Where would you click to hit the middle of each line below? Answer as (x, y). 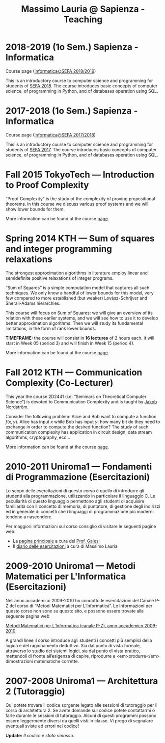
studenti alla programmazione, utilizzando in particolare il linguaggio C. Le (81, 496)
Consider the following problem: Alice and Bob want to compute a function (81, 416)
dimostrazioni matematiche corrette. (42, 661)
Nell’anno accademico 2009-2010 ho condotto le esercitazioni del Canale (80, 600)
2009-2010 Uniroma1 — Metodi (70, 566)
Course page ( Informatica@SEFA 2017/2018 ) (51, 135)
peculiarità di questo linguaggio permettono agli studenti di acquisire (75, 501)
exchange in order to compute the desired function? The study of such (77, 427)
